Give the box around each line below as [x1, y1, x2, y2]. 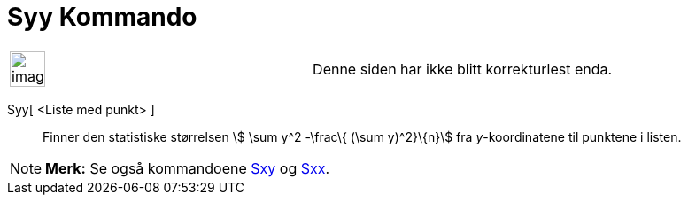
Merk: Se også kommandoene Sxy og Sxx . [45, 159, 330, 177]
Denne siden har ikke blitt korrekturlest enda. [313, 59, 613, 78]
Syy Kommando [7, 2, 197, 32]
